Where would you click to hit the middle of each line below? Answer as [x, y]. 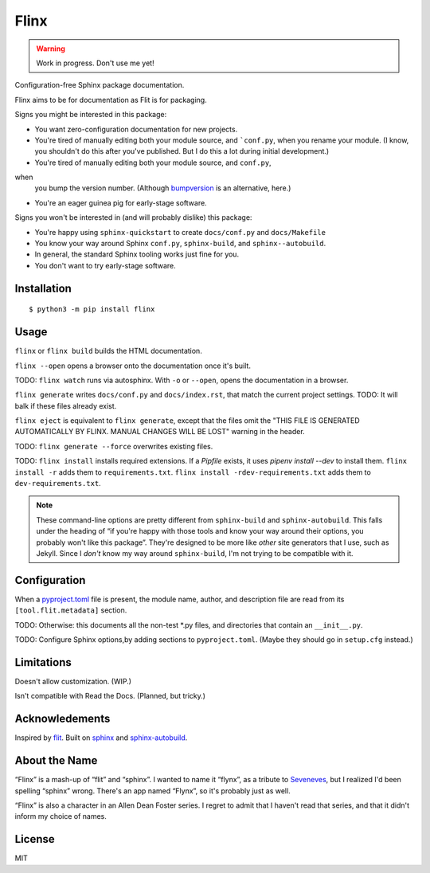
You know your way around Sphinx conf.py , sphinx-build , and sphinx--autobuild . [180, 244]
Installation [43, 288]
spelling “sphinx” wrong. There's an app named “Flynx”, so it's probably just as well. [152, 791]
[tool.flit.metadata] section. [71, 610]
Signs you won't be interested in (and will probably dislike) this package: [133, 217]
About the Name [56, 761]
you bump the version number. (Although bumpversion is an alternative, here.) [163, 188]
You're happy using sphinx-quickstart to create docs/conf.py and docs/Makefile [180, 232]
